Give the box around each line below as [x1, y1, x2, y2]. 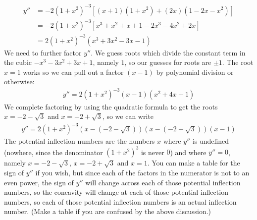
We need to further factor [4, 47, 82, 57]
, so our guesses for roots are [124, 57, 211, 67]
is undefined [192, 136, 229, 146]
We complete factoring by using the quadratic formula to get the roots [4, 101, 218, 111]
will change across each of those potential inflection [85, 177, 241, 187]
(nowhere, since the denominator [4, 147, 103, 157]
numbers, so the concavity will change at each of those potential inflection [4, 187, 228, 197]
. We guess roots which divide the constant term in [91, 47, 246, 57]
